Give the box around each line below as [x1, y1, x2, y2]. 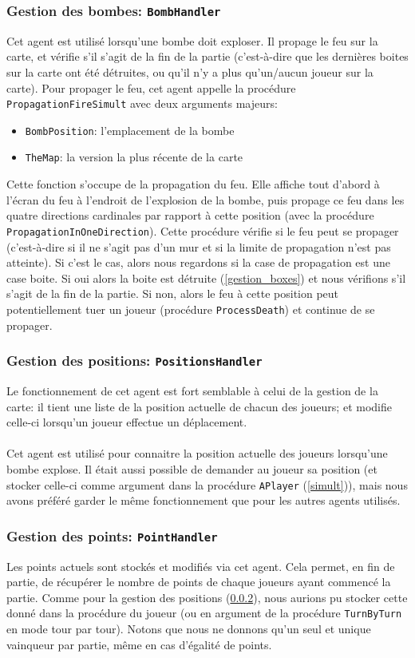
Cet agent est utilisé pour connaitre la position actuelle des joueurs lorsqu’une [6, 445, 388, 462]
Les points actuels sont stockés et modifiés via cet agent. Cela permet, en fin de [6, 557, 395, 574]
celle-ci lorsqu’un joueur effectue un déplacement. [6, 414, 247, 430]
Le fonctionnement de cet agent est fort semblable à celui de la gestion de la [6, 382, 378, 398]
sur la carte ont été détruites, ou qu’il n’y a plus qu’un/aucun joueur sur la [6, 63, 373, 80]
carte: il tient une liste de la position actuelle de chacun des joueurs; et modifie [6, 398, 392, 414]
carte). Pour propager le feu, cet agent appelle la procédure [6, 79, 296, 96]
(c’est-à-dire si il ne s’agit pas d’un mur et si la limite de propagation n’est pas [6, 238, 391, 255]
